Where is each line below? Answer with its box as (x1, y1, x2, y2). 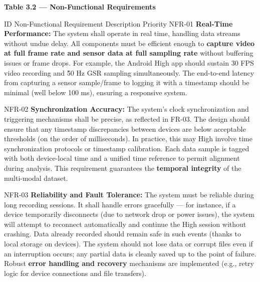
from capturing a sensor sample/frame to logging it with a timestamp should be (4, 77, 249, 88)
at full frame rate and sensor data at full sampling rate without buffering (4, 48, 253, 58)
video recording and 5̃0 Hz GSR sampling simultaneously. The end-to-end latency (4, 67, 254, 78)
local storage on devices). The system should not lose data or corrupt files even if (4, 238, 253, 249)
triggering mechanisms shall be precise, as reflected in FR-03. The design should (4, 113, 250, 124)
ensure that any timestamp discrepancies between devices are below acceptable (4, 123, 246, 134)
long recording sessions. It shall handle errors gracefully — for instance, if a (4, 199, 236, 209)
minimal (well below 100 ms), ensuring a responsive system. (4, 87, 187, 97)
